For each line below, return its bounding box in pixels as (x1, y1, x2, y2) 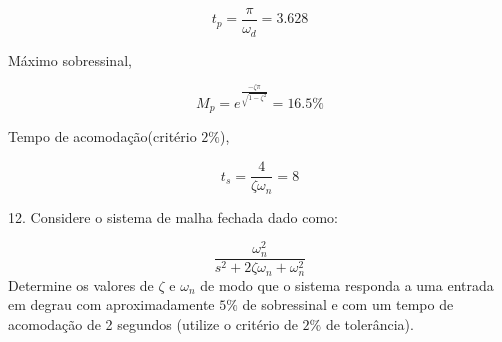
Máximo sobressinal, (8, 49, 132, 70)
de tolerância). (325, 313, 414, 334)
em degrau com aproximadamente (8, 294, 215, 315)
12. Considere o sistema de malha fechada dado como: (8, 206, 339, 227)
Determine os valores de (8, 274, 154, 295)
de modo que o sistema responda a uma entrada (200, 274, 494, 295)
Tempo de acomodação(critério (8, 126, 197, 147)
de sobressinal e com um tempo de (242, 294, 454, 315)
